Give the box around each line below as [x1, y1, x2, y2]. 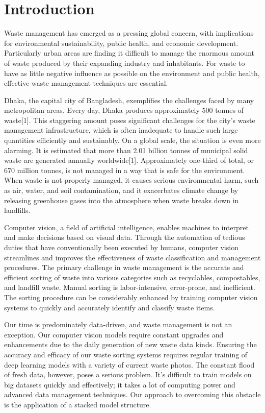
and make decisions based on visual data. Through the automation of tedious [4, 232, 245, 242]
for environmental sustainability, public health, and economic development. [4, 37, 238, 48]
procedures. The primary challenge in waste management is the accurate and [4, 262, 244, 273]
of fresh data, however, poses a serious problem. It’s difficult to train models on [4, 369, 252, 380]
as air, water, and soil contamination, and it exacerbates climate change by [4, 185, 238, 196]
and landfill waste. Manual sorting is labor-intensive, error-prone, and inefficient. [4, 282, 255, 293]
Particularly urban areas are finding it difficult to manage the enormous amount [4, 47, 255, 58]
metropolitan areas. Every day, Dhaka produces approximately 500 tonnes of [4, 105, 244, 115]
